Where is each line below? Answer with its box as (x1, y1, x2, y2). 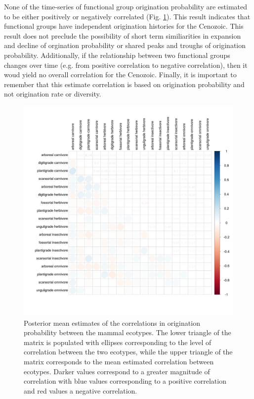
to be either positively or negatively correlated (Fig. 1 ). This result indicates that (4, 11, 251, 21)
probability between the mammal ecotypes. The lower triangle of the (24, 327, 231, 338)
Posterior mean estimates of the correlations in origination (24, 317, 200, 328)
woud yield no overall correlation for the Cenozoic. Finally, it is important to (4, 69, 237, 80)
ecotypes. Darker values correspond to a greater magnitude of (24, 366, 210, 376)
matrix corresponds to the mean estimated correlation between (24, 356, 214, 366)
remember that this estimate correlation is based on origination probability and (4, 79, 245, 89)
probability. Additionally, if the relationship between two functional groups (4, 50, 230, 60)
